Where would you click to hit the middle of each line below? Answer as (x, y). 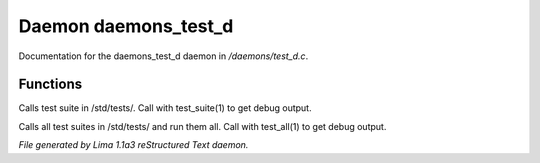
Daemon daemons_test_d (126, 26)
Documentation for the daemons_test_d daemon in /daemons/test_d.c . (163, 56)
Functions (50, 84)
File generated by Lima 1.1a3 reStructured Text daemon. (133, 145)
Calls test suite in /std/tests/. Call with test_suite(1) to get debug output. (165, 108)
